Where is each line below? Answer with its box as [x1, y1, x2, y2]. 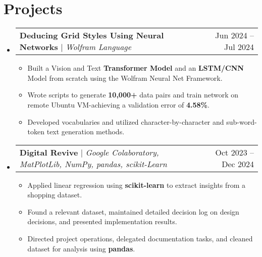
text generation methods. [46, 126, 125, 137]
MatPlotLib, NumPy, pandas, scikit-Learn [19, 158, 167, 170]
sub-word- [226, 116, 257, 127]
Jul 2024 [224, 41, 254, 53]
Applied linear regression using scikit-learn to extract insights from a [27, 179, 246, 190]
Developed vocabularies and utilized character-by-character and [27, 116, 224, 127]
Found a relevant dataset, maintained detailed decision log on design [27, 206, 239, 217]
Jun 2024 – [215, 29, 254, 41]
